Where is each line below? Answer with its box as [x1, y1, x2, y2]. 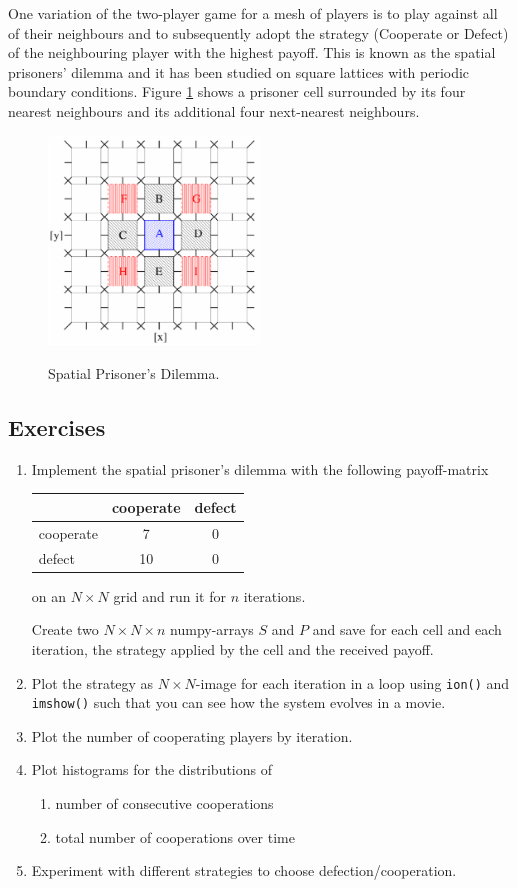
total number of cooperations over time [55, 826, 295, 847]
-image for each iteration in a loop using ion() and [195, 672, 510, 693]
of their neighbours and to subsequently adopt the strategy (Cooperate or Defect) [8, 22, 509, 43]
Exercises [8, 412, 106, 443]
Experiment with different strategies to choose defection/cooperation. [31, 860, 457, 881]
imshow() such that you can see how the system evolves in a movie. [31, 692, 446, 713]
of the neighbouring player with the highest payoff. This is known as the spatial [8, 42, 496, 63]
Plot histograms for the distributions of [31, 759, 273, 780]
